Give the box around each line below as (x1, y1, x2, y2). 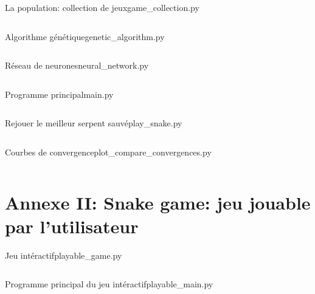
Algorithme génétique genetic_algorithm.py (5, 30, 165, 43)
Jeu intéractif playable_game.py (5, 248, 122, 261)
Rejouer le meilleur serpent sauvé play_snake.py (5, 117, 182, 129)
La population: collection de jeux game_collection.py (5, 1, 199, 13)
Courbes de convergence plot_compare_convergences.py (5, 145, 212, 158)
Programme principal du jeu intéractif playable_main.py (5, 278, 213, 290)
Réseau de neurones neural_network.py (5, 59, 149, 72)
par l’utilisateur (5, 213, 139, 238)
